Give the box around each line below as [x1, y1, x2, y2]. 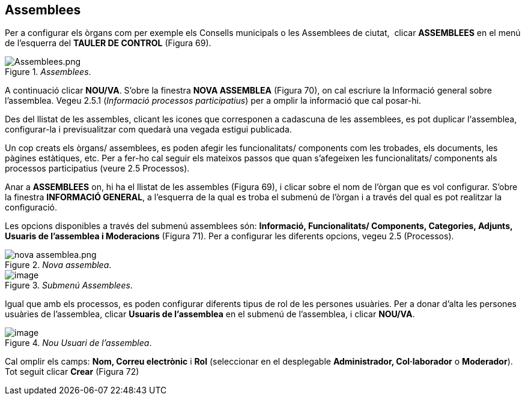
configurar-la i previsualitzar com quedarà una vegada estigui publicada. [5, 124, 292, 135]
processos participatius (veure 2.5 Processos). [5, 163, 190, 174]
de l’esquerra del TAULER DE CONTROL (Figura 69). [5, 38, 211, 49]
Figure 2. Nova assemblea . [5, 260, 112, 270]
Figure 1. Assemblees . [5, 67, 91, 77]
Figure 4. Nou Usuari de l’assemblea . [5, 338, 152, 348]
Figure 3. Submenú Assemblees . [5, 280, 133, 291]
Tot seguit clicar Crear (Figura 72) [5, 366, 139, 377]
